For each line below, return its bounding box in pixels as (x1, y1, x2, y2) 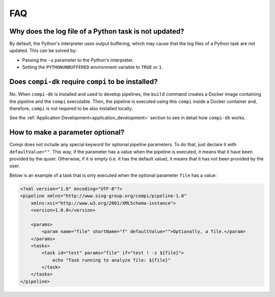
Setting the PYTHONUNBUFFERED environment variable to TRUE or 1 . (22, 64, 163, 70)
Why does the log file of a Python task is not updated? (9, 27, 184, 36)
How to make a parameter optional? (9, 128, 125, 137)
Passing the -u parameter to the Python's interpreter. (22, 57, 134, 63)
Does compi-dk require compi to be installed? (9, 77, 158, 86)
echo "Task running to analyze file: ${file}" (52, 257, 171, 263)
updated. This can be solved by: (9, 47, 77, 53)
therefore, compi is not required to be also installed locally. (9, 105, 133, 112)
